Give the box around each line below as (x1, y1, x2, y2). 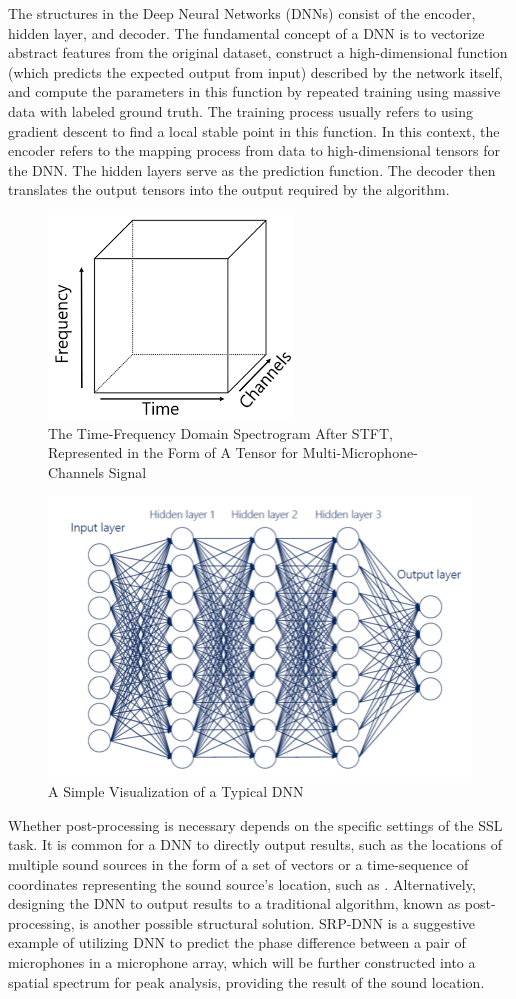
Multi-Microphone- (302, 442, 418, 463)
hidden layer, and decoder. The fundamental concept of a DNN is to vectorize (8, 22, 485, 43)
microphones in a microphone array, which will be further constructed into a (8, 951, 476, 972)
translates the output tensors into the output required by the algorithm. (8, 179, 450, 200)
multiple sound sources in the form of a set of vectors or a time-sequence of (8, 854, 469, 875)
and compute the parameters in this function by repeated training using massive (8, 81, 501, 102)
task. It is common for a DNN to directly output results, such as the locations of (8, 834, 502, 855)
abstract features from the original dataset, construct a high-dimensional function (8, 42, 508, 63)
